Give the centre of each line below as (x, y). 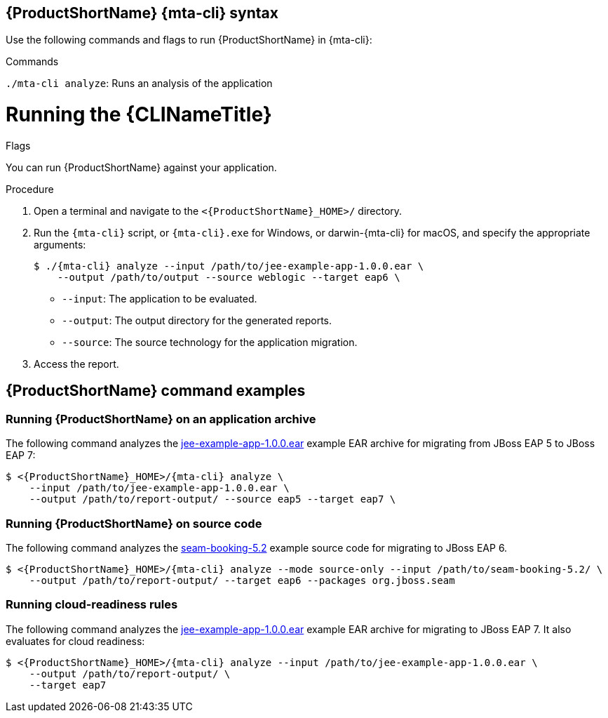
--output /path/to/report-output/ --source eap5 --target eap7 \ (212, 499)
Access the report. (76, 364)
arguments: (60, 244)
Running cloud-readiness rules (92, 605)
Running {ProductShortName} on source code (134, 523)
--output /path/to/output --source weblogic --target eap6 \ (229, 277)
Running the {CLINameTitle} (139, 115)
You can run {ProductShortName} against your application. (141, 167)
